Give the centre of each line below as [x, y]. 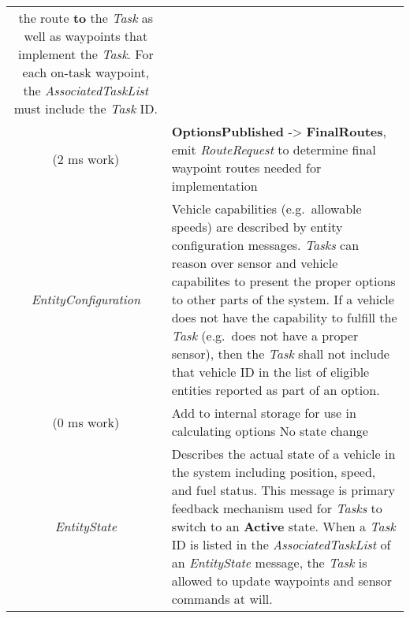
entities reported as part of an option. [276, 390]
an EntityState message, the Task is [269, 562]
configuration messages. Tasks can [265, 245]
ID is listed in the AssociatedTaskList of [281, 544]
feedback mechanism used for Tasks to [277, 508]
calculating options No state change [270, 431]
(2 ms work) [86, 158]
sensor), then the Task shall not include [280, 354]
